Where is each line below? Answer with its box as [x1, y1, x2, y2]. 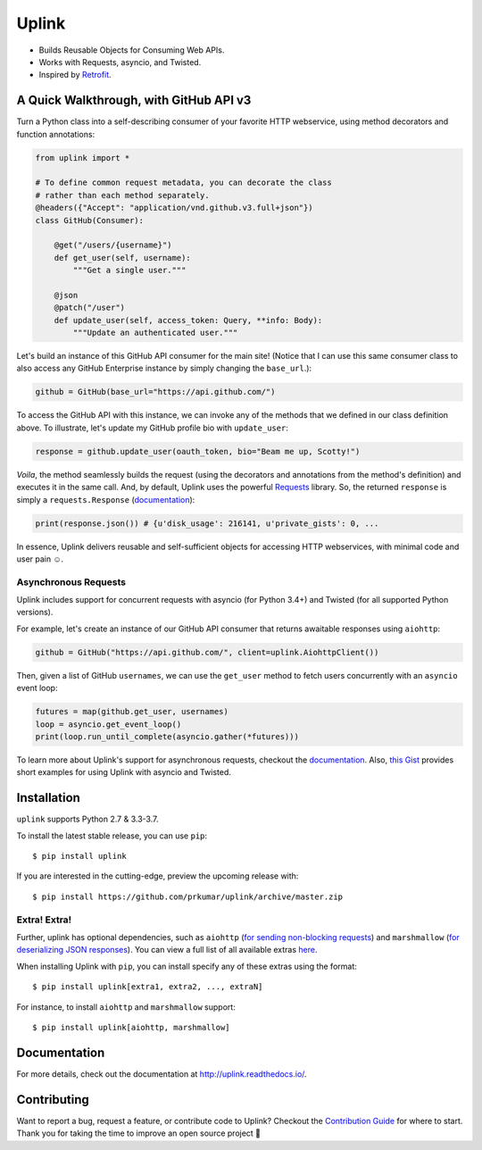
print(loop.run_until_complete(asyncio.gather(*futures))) [35, 731, 299, 741]
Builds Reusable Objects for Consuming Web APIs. [38, 45, 225, 55]
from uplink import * [35, 153, 130, 162]
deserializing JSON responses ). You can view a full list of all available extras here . [16, 945, 318, 955]
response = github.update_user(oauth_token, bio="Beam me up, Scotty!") [35, 446, 361, 456]
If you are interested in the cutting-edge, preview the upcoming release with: [16, 871, 299, 881]
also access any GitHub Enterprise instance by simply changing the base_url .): [16, 362, 312, 374]
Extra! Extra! [16, 913, 72, 926]
